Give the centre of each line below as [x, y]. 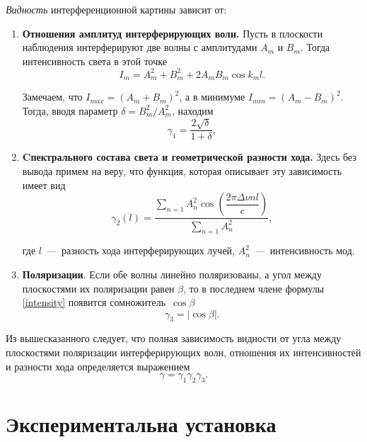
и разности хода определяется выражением [98, 366]
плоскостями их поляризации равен [98, 288]
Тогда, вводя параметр [70, 110]
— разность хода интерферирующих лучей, [141, 250]
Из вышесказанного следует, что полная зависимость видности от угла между [174, 338]
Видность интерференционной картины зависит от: [116, 9]
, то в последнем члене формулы [254, 288]
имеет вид [44, 185]
